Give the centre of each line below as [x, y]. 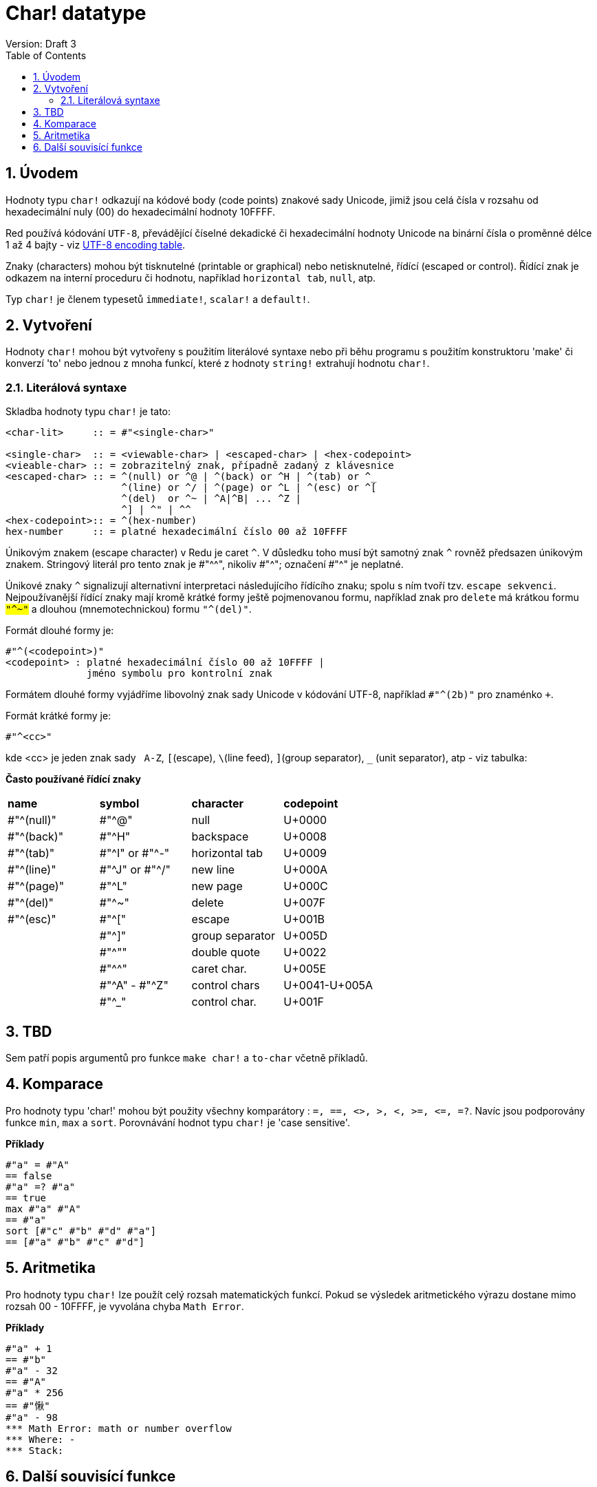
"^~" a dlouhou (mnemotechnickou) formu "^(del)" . [129, 609]
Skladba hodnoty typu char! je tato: [88, 412]
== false [29, 1175]
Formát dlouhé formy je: [60, 631]
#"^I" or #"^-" [134, 853]
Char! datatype [76, 13]
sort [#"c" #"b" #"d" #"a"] [81, 1231]
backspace [220, 837]
